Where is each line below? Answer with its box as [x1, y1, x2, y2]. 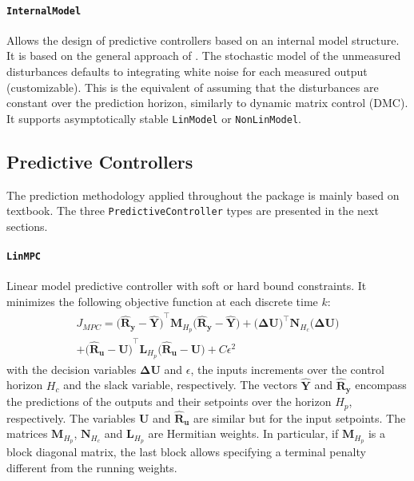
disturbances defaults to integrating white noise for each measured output [6, 63, 368, 80]
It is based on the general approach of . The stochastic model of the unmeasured [6, 47, 401, 64]
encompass [355, 376, 407, 393]
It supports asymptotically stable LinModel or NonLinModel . [6, 109, 301, 126]
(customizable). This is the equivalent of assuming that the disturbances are [6, 78, 379, 95]
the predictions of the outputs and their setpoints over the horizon [6, 393, 332, 410]
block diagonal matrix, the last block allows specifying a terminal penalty [6, 443, 366, 460]
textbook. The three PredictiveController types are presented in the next [6, 202, 379, 219]
